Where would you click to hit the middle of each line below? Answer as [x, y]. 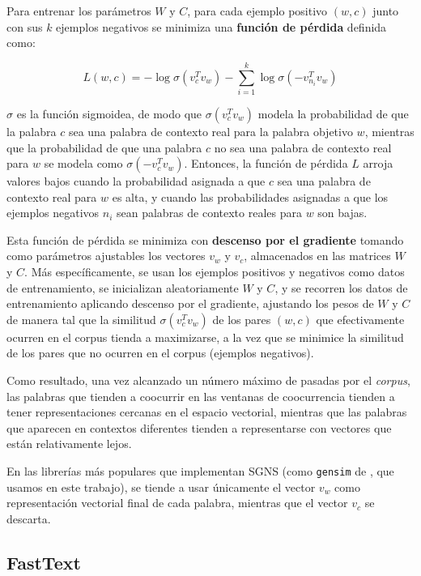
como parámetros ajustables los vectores [106, 256]
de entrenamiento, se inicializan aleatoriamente [123, 287]
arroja [378, 163]
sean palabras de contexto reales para [209, 213]
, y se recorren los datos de [341, 287]
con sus [25, 26]
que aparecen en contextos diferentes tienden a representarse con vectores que [199, 427]
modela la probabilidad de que [333, 113]
